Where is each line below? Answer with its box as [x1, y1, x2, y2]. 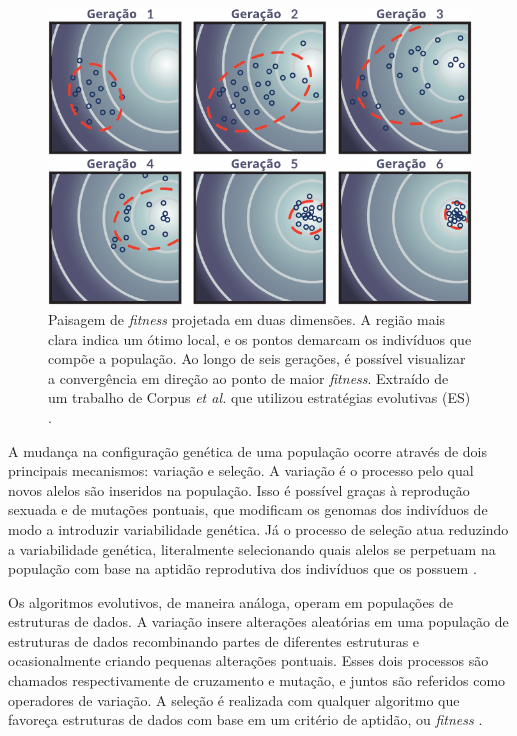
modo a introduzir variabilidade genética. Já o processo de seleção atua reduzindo [8, 518, 509, 539]
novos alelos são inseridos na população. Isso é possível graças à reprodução [8, 479, 470, 500]
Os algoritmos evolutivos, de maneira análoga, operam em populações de [8, 591, 453, 612]
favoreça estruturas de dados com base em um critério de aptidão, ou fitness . [8, 709, 483, 730]
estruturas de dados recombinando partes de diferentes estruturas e [8, 630, 420, 651]
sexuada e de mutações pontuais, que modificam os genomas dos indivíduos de [8, 499, 488, 520]
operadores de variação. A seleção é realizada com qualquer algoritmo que [8, 689, 460, 710]
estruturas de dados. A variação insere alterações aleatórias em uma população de [8, 611, 509, 632]
